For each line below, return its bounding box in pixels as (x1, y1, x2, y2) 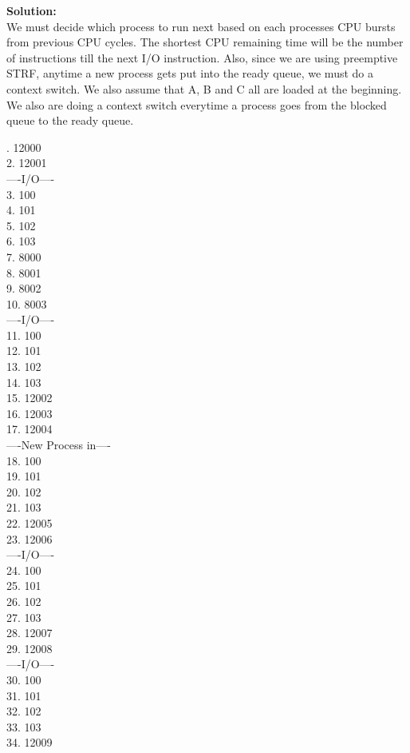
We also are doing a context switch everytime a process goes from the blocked (6, 96, 387, 113)
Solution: (6, 2, 57, 18)
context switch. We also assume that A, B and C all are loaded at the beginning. (6, 80, 402, 97)
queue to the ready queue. (6, 112, 134, 129)
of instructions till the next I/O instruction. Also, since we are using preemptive (6, 49, 398, 66)
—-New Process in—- (6, 436, 112, 453)
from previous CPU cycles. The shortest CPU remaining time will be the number (6, 34, 404, 50)
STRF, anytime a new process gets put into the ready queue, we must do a (6, 65, 373, 82)
